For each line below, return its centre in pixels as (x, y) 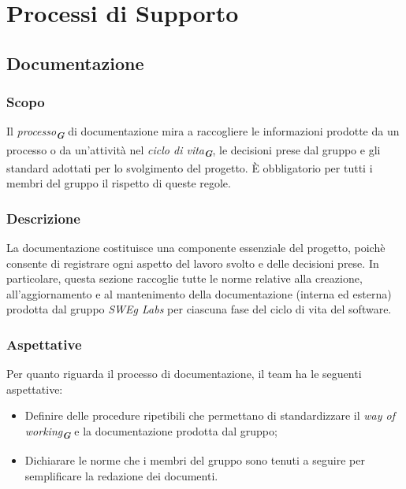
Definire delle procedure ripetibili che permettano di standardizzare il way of (210, 415)
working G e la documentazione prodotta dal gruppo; (151, 432)
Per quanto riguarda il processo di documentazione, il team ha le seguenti (184, 374)
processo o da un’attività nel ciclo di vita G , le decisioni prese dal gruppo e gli (194, 151)
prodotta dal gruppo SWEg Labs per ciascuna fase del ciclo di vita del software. (199, 309)
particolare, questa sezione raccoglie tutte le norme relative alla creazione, (184, 278)
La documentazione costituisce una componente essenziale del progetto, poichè (196, 248)
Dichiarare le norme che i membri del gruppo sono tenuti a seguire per (195, 460)
